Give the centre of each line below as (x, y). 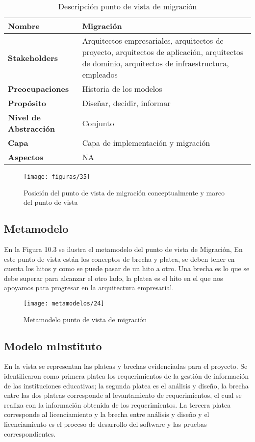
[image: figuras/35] (57, 177)
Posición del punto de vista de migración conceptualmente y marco (124, 192)
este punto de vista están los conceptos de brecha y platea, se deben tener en (119, 259)
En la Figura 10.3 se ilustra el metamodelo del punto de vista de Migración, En (123, 249)
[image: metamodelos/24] (64, 304)
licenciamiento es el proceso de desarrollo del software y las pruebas (105, 424)
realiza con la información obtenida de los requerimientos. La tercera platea (117, 404)
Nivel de (25, 117)
